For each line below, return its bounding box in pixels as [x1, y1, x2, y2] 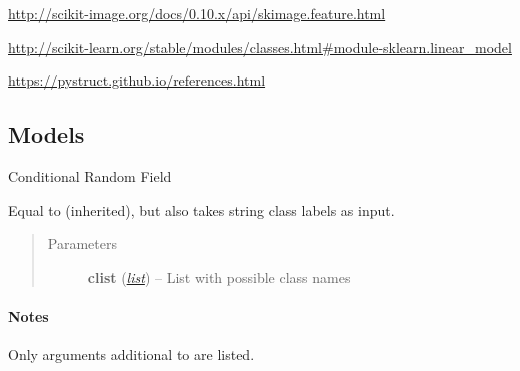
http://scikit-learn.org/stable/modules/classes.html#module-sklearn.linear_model [8, 36, 512, 57]
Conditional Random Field [8, 165, 172, 186]
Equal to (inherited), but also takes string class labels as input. [8, 199, 395, 220]
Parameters [47, 233, 117, 254]
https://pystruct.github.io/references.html [8, 70, 266, 91]
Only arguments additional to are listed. [8, 344, 255, 365]
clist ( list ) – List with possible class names [87, 266, 351, 287]
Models [8, 119, 85, 150]
